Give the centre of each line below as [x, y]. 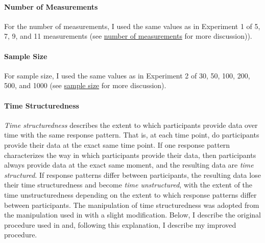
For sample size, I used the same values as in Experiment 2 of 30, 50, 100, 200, [127, 75]
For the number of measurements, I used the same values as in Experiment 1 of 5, [132, 26]
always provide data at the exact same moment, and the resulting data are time [129, 165]
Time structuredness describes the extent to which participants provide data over [131, 125]
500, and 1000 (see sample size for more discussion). [85, 85]
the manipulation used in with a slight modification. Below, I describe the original [132, 215]
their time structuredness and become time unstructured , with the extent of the [128, 185]
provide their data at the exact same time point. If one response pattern [117, 144]
